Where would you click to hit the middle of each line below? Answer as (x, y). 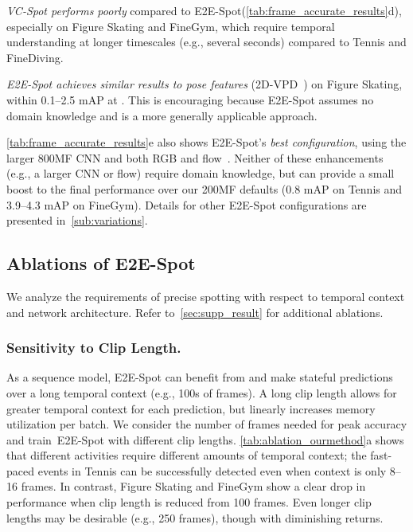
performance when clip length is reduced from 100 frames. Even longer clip (189, 502)
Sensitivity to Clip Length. (94, 348)
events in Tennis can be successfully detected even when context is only (212, 470)
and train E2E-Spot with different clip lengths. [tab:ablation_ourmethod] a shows (205, 439)
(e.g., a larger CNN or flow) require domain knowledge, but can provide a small (201, 173)
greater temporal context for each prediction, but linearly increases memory (191, 408)
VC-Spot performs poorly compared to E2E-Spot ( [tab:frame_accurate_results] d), (204, 10)
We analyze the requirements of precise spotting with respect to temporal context (206, 296)
